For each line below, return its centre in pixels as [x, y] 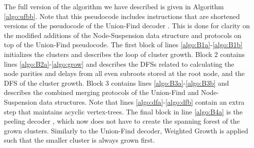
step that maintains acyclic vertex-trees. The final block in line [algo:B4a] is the [123, 111]
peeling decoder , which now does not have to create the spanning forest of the [122, 121]
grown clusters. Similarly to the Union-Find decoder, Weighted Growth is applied [126, 130]
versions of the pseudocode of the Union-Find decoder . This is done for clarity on [127, 26]
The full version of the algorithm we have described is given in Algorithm [114, 6]
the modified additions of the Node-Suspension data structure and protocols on [123, 35]
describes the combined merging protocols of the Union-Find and [102, 92]
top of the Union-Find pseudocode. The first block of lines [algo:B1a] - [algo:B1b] [123, 45]
